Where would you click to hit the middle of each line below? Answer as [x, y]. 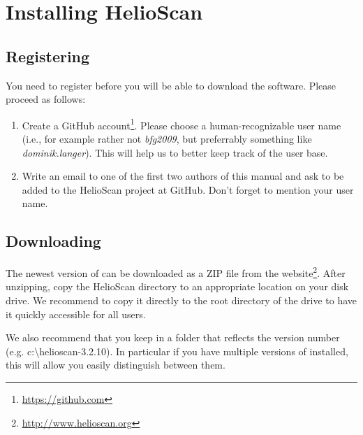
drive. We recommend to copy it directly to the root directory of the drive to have [181, 300]
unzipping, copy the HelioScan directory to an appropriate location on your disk [177, 286]
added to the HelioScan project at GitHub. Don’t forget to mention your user [188, 189]
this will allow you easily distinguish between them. [116, 365]
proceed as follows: [46, 99]
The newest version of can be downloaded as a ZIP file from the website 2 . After [176, 272]
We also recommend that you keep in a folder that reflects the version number [173, 337]
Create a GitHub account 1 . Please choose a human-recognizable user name [181, 124]
